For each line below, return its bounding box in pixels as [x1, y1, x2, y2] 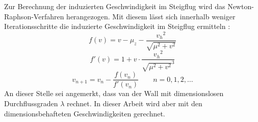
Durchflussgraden [4, 98, 58, 108]
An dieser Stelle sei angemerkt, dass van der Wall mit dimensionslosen [4, 88, 224, 99]
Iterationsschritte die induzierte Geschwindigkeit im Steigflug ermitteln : [4, 21, 230, 32]
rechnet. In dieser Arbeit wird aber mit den [66, 98, 202, 108]
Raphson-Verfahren [4, 11, 64, 21]
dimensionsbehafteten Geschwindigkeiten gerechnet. [4, 108, 165, 118]
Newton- [227, 1, 254, 11]
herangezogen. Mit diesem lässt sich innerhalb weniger [66, 11, 236, 21]
